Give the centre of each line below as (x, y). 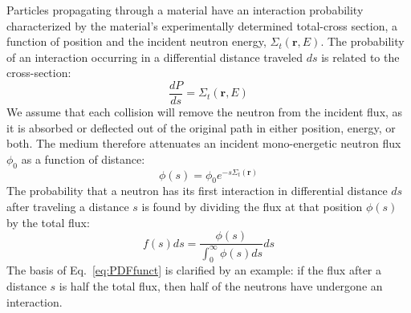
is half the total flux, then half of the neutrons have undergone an (221, 286)
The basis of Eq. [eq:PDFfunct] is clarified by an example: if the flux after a (194, 270)
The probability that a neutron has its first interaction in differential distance (197, 191)
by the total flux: (48, 222)
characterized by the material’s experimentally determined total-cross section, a (202, 25)
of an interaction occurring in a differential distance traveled (155, 57)
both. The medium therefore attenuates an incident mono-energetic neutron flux (204, 143)
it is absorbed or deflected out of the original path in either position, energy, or (201, 127)
